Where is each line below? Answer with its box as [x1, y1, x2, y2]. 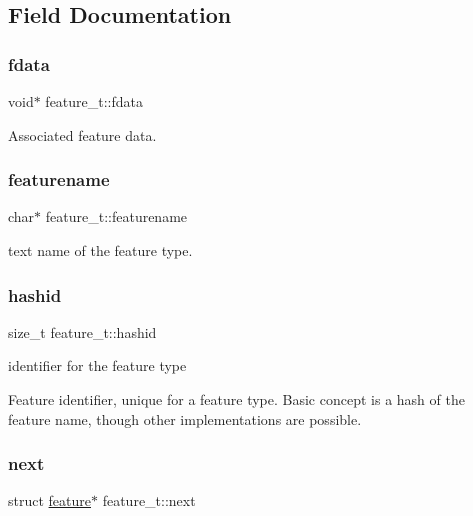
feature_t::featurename [45, 206, 188, 227]
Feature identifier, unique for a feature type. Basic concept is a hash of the [8, 389, 465, 409]
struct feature [8, 490, 91, 511]
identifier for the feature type [8, 355, 187, 376]
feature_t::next [102, 490, 196, 511]
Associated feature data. [8, 124, 157, 145]
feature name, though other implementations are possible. [8, 408, 362, 429]
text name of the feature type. [8, 240, 193, 260]
